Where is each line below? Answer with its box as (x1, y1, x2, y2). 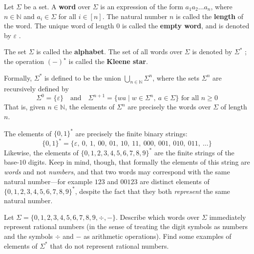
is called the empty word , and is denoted (122, 21, 250, 31)
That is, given (4, 102, 45, 112)
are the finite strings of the (154, 147, 234, 157)
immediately (209, 212, 246, 222)
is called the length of (176, 11, 243, 21)
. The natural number (102, 11, 168, 21)
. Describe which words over (116, 212, 200, 222)
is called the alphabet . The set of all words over (36, 46, 183, 57)
